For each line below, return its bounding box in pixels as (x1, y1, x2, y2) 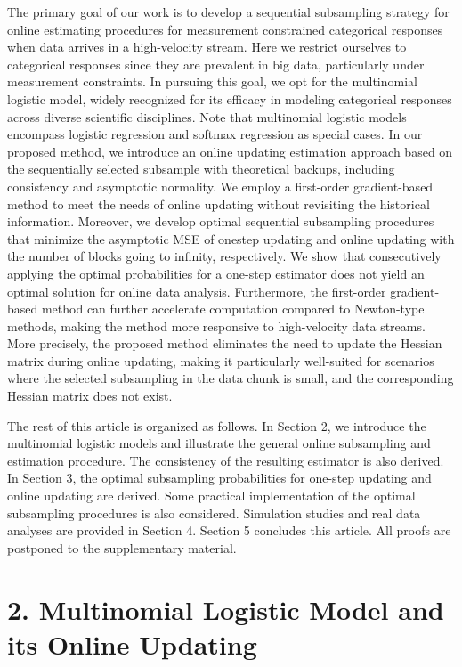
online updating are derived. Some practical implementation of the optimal (7, 486, 416, 505)
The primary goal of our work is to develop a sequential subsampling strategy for (7, 3, 450, 20)
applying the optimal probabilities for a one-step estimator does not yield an (7, 264, 425, 282)
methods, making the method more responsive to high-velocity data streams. (7, 316, 426, 335)
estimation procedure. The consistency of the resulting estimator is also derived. (7, 451, 444, 469)
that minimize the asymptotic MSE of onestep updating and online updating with (7, 229, 455, 248)
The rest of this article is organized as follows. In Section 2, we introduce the (7, 416, 426, 435)
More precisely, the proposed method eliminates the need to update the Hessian (7, 334, 442, 353)
